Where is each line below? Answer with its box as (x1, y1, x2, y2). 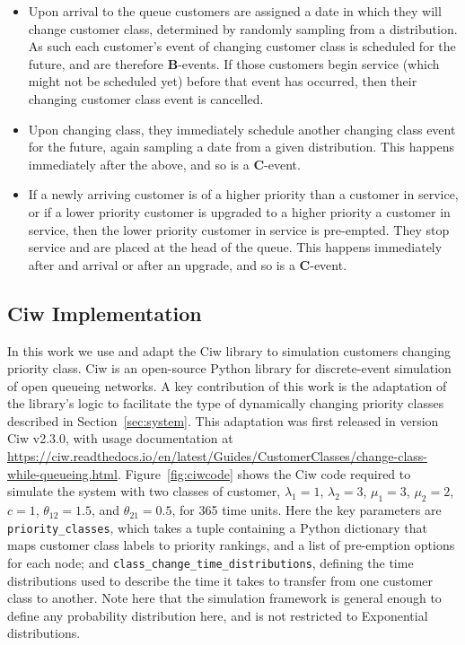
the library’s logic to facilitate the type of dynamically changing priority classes (7, 394, 444, 413)
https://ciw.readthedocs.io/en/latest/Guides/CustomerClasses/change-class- (7, 447, 427, 466)
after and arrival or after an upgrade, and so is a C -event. (28, 255, 347, 274)
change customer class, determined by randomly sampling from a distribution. (28, 19, 458, 38)
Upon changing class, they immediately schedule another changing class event (28, 119, 456, 138)
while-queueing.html (7, 464, 118, 483)
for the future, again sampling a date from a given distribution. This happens (28, 137, 454, 156)
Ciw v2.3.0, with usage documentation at (7, 429, 233, 448)
